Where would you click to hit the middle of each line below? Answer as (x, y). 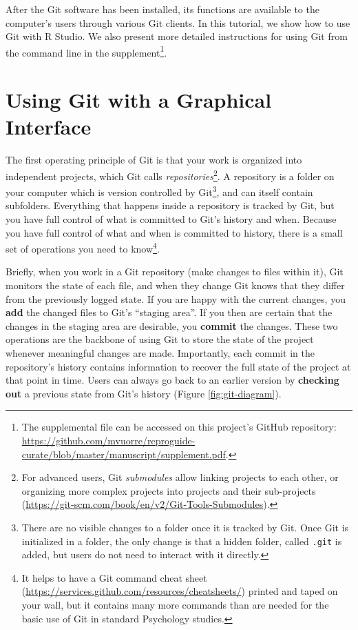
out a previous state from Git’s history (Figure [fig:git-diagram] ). (144, 393)
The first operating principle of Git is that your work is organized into (154, 160)
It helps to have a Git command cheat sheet (114, 577)
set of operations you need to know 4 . (83, 247)
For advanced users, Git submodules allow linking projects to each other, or (180, 477)
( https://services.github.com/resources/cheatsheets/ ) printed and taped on (180, 591)
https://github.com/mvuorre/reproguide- (108, 440)
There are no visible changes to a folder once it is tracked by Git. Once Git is (185, 527)
